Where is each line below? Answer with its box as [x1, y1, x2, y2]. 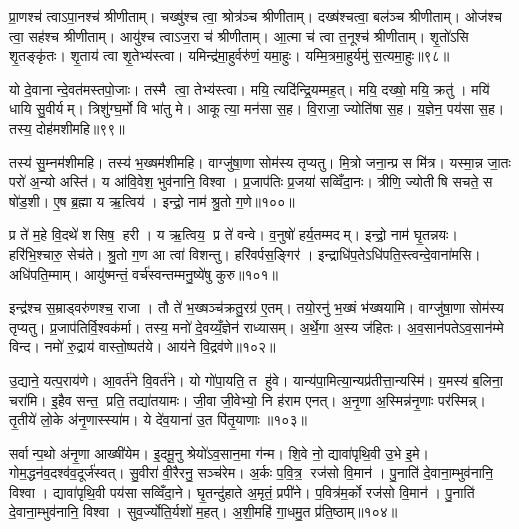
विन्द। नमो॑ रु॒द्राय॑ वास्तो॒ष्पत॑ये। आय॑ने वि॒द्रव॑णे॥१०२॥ [9, 336, 276, 357]
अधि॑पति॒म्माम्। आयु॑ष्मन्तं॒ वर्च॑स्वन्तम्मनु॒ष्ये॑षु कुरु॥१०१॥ [9, 263, 279, 284]
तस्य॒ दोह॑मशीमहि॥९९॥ [9, 117, 125, 138]
